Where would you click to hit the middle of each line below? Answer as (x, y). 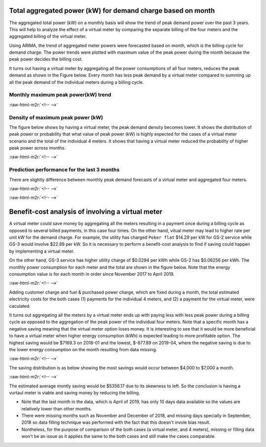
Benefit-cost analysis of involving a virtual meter (86, 212)
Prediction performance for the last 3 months (64, 170)
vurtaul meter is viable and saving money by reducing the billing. (75, 393)
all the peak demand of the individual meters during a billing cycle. (76, 82)
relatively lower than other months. (57, 409)
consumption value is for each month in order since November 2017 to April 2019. (92, 274)
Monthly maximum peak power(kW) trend (60, 95)
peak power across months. (37, 148)
